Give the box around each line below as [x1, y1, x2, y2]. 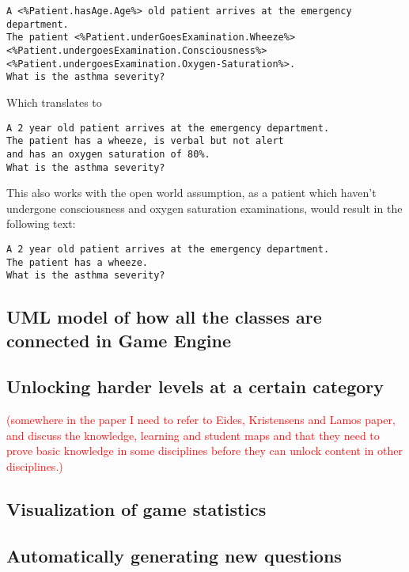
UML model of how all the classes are [6, 305, 322, 329]
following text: [6, 215, 76, 232]
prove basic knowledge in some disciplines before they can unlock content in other [6, 442, 403, 459]
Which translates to [6, 93, 102, 110]
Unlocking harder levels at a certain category [6, 374, 384, 399]
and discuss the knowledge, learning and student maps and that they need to [6, 426, 380, 443]
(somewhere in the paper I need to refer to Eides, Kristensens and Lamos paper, [6, 411, 396, 428]
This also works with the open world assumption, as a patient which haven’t [6, 184, 377, 201]
